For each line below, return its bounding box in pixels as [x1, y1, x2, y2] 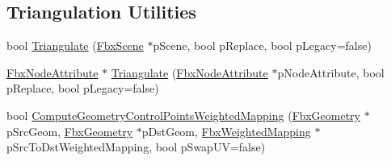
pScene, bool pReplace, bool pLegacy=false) [153, 37, 372, 54]
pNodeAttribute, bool [277, 64, 385, 80]
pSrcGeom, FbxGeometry [6, 122, 133, 139]
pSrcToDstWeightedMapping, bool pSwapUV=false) [6, 138, 266, 155]
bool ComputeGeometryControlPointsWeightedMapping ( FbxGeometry [6, 106, 360, 123]
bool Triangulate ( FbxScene [6, 37, 144, 54]
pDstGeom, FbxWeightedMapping [141, 122, 311, 139]
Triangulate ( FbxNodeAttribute [111, 64, 268, 80]
